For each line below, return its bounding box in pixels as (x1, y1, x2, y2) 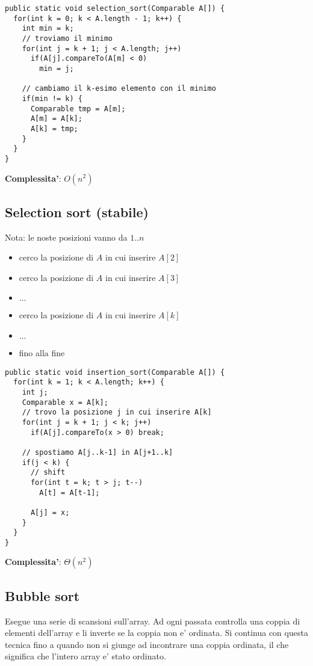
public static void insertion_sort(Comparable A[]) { (5, 368, 225, 377)
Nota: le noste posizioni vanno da (5, 230, 128, 243)
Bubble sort (5, 586, 80, 605)
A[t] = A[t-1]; (39, 488, 100, 497)
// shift (30, 468, 66, 477)
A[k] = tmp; (30, 124, 78, 133)
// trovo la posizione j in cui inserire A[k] (22, 408, 212, 417)
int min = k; (22, 24, 74, 33)
